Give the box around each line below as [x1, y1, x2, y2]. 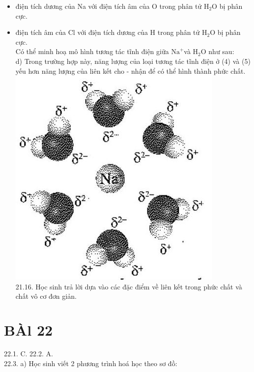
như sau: [208, 46, 234, 57]
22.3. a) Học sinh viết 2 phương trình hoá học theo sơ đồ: [4, 358, 177, 368]
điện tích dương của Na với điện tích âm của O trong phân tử [15, 1, 202, 11]
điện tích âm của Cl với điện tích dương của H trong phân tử [15, 27, 200, 37]
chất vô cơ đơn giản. [15, 291, 77, 301]
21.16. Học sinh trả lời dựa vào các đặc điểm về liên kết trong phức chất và [15, 281, 242, 291]
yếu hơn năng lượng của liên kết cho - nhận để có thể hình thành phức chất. [15, 65, 246, 76]
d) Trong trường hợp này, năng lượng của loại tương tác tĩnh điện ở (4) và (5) [15, 56, 251, 66]
